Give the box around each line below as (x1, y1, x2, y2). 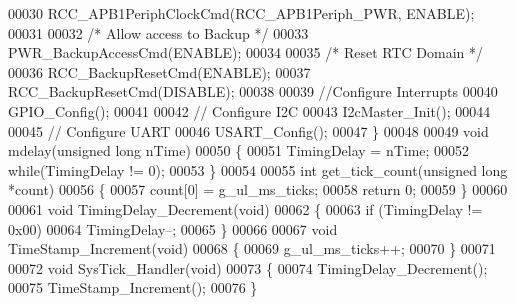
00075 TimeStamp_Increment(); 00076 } (8, 277, 258, 298)
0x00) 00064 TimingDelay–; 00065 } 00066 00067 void (8, 218, 338, 239)
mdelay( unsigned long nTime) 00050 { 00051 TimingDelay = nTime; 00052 (8, 140, 470, 161)
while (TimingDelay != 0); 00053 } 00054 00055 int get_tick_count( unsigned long (8, 159, 508, 180)
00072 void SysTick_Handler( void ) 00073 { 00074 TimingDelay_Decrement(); (8, 257, 488, 278)
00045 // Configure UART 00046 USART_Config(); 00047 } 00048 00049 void (8, 120, 489, 141)
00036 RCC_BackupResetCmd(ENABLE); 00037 (8, 61, 311, 82)
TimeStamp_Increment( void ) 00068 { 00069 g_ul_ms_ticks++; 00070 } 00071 (8, 238, 496, 259)
